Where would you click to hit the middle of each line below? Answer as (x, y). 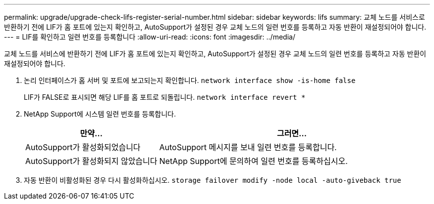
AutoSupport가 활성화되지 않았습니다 (91, 161)
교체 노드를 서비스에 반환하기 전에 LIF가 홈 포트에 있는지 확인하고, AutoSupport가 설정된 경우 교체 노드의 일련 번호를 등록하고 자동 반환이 (215, 54)
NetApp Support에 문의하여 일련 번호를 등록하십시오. (253, 161)
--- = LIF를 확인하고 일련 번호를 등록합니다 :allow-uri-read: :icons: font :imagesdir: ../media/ (150, 37)
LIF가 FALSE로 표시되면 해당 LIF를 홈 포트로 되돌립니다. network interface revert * (165, 97)
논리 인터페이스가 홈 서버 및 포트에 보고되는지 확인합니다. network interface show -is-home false (190, 80)
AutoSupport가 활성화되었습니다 (83, 147)
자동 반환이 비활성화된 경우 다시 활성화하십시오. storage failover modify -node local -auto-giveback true (213, 180)
